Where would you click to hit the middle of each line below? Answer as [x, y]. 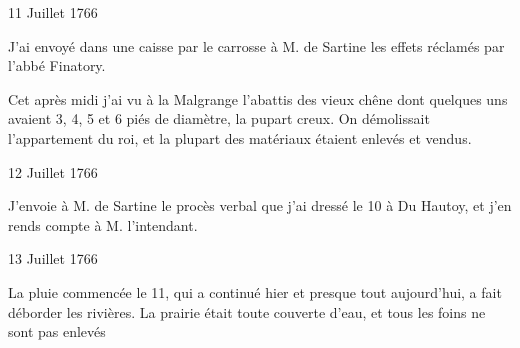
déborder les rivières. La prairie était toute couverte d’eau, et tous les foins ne [247, 311]
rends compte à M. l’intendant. [103, 224]
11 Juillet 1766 [53, 12]
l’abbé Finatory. [57, 65]
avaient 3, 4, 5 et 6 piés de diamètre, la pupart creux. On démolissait [219, 118]
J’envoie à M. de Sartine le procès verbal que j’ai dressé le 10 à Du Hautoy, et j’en [260, 205]
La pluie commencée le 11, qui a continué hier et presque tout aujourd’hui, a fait [255, 291]
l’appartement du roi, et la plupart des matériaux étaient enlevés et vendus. [240, 137]
